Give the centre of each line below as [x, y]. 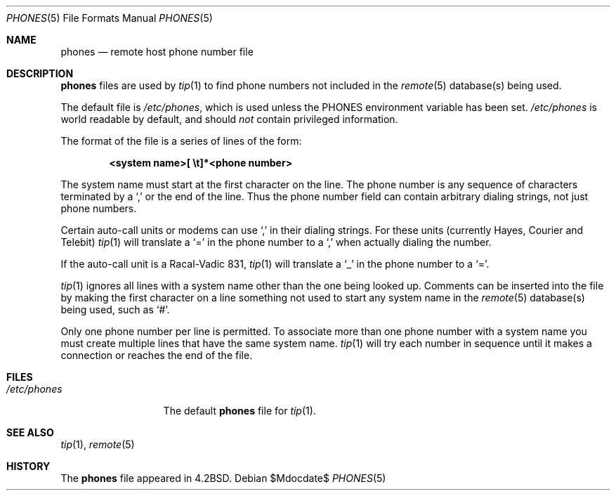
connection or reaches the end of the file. [157, 355]
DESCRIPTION [40, 73]
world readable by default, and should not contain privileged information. [229, 119]
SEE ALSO [30, 432]
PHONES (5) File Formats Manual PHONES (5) [110, 18]
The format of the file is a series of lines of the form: [181, 141]
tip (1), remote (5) [98, 444]
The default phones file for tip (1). [240, 411]
